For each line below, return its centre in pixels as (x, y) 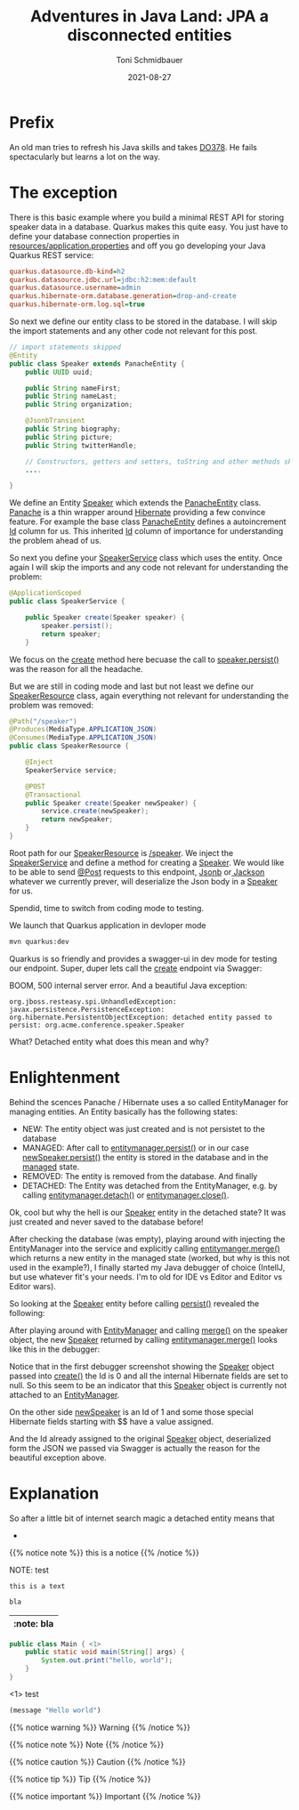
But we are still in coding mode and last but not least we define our (132, 686)
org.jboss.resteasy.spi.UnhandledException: (93, 1002)
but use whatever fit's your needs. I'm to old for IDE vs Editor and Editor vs (146, 1277)
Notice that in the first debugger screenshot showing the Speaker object (142, 1366)
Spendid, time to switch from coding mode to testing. (107, 908)
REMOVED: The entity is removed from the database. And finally (140, 1176)
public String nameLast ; (71, 396)
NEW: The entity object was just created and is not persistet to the (143, 1128)
